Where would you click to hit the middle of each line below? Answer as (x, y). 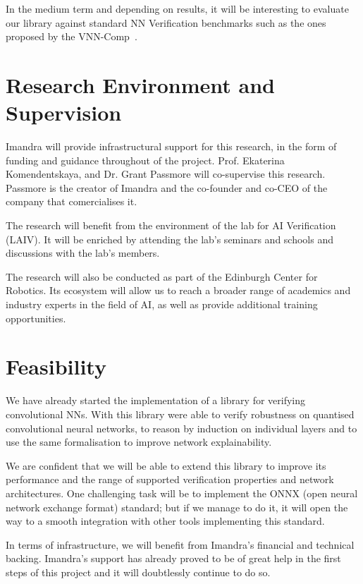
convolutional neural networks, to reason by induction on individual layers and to (181, 428)
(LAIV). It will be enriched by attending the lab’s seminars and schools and (170, 239)
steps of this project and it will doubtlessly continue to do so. (138, 572)
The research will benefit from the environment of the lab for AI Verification (171, 225)
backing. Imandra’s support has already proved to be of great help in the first (173, 558)
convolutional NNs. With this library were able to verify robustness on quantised (180, 414)
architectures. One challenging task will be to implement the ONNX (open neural (182, 493)
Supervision (64, 112)
